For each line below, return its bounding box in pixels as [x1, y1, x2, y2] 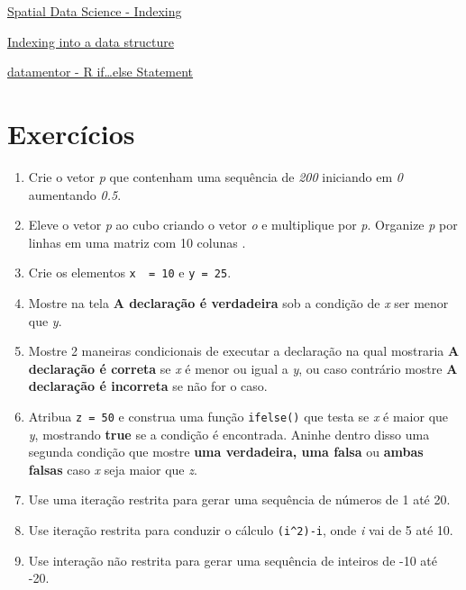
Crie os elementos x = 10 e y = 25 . [28, 263, 232, 282]
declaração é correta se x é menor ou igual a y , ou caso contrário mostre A [28, 359, 458, 377]
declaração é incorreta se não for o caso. [28, 377, 268, 395]
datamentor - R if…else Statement [7, 62, 194, 81]
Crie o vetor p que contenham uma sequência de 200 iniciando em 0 [28, 167, 403, 186]
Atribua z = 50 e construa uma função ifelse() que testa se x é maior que [28, 406, 449, 425]
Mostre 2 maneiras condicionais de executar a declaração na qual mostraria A [28, 341, 460, 360]
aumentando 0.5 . [28, 185, 122, 204]
